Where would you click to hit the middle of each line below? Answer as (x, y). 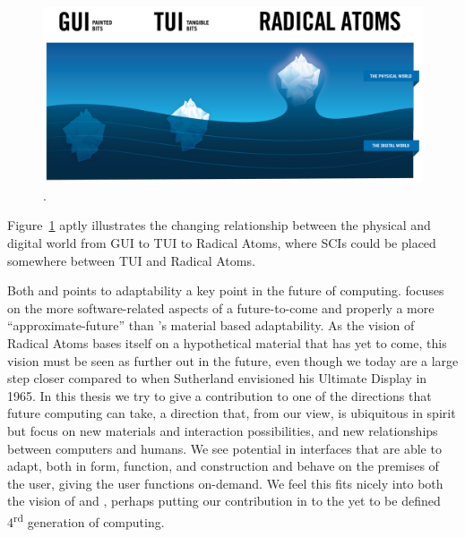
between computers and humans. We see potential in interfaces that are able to (224, 448)
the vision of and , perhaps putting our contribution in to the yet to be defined (224, 501)
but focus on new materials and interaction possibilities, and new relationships (223, 430)
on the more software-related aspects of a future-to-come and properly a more (221, 307)
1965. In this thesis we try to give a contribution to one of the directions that (220, 395)
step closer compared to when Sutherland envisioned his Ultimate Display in (217, 378)
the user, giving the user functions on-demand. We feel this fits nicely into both (225, 483)
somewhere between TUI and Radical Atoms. (131, 260)
